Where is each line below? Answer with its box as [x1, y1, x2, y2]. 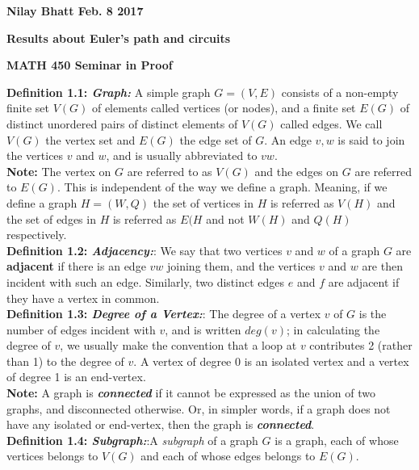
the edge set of [179, 131, 252, 148]
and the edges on [254, 162, 339, 179]
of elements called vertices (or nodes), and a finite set [91, 99, 356, 116]
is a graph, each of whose [274, 431, 399, 448]
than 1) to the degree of [6, 352, 124, 369]
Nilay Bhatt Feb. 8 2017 [6, 2, 144, 19]
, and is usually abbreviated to [106, 147, 258, 164]
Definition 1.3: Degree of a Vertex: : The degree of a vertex [6, 305, 321, 322]
